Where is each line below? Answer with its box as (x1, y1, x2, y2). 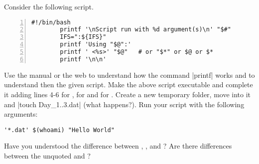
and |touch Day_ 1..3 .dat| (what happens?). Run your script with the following (4, 99, 245, 109)
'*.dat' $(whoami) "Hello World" (4, 126, 115, 134)
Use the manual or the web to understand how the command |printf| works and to (4, 69, 255, 80)
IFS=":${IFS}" (60, 33, 107, 41)
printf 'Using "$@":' (60, 41, 131, 48)
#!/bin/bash (31, 18, 71, 26)
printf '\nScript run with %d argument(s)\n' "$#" (60, 26, 231, 33)
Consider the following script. (4, 1, 94, 11)
